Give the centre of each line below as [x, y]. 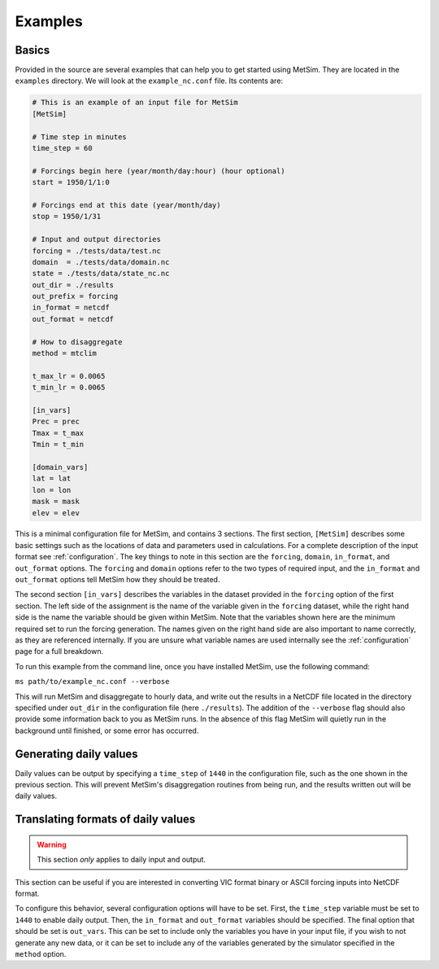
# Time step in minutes [80, 137]
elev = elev [56, 513]
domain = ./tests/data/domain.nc [101, 262]
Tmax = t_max [58, 433]
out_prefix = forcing [75, 296]
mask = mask [56, 502]
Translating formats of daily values [105, 820]
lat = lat [52, 479]
